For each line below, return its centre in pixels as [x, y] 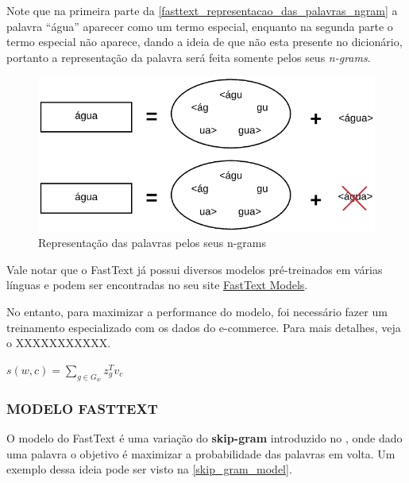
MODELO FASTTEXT [82, 408]
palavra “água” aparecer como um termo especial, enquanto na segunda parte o [200, 26]
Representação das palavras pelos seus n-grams [152, 243]
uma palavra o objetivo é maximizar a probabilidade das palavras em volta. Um [201, 453]
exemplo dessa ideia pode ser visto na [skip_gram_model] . [149, 469]
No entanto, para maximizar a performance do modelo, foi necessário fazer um [197, 311]
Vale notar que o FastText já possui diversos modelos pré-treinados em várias [195, 269]
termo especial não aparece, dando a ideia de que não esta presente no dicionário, [204, 42]
